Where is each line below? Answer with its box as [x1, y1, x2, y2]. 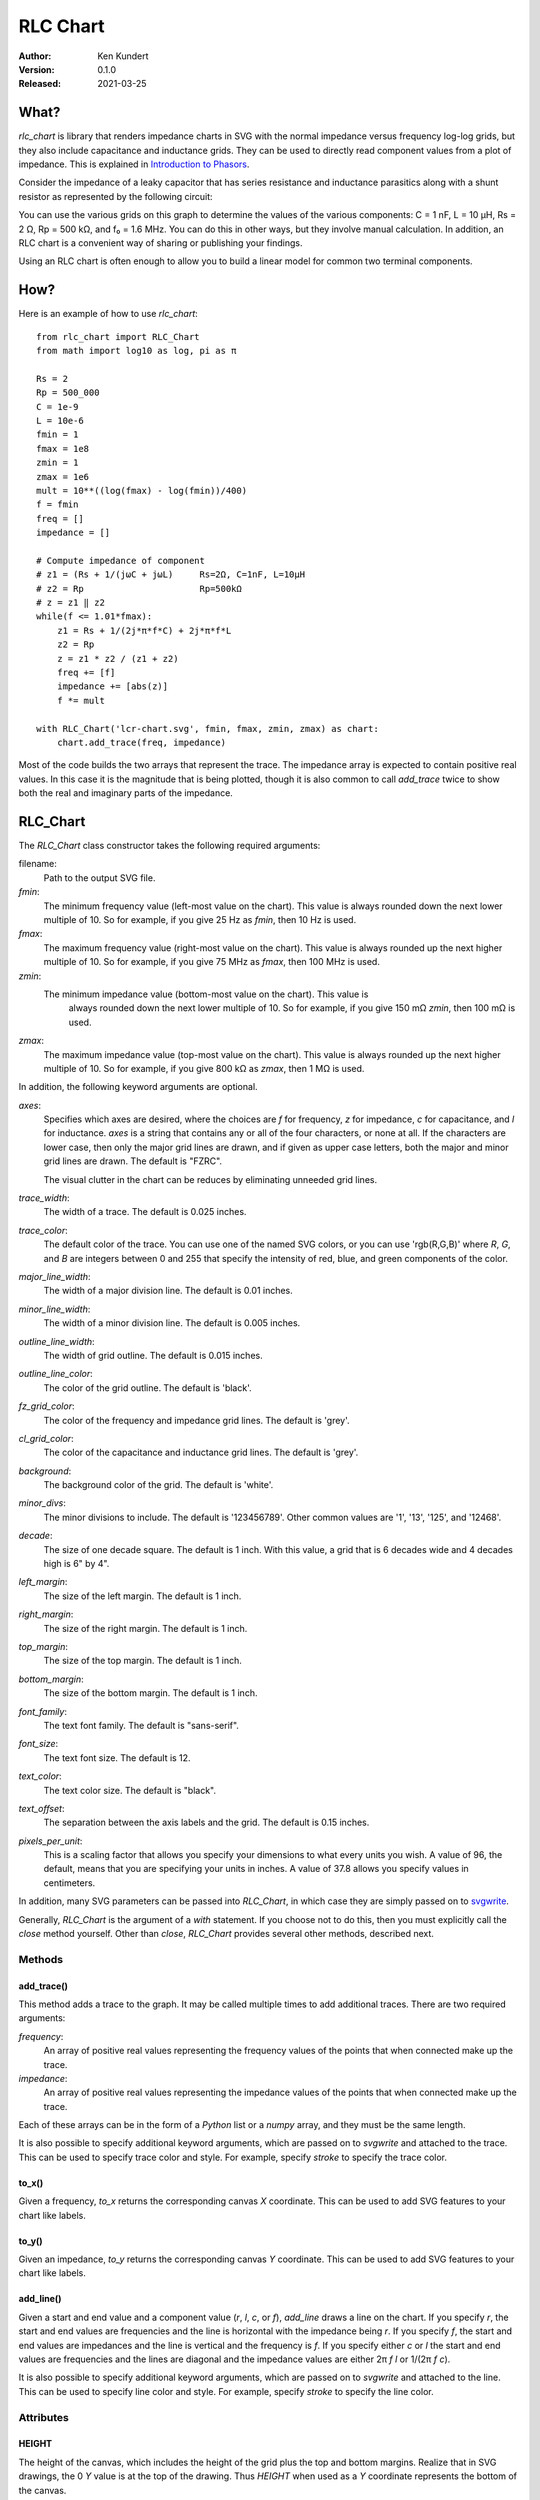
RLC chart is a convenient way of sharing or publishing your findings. [18, 236, 303, 249]
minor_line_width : [18, 1303, 91, 1315]
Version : [18, 63, 55, 75]
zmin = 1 [36, 457, 79, 469]
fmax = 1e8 [36, 443, 90, 454]
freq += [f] [56, 667, 116, 679]
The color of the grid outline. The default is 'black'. [43, 1381, 252, 1394]
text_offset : [18, 1802, 65, 1814]
